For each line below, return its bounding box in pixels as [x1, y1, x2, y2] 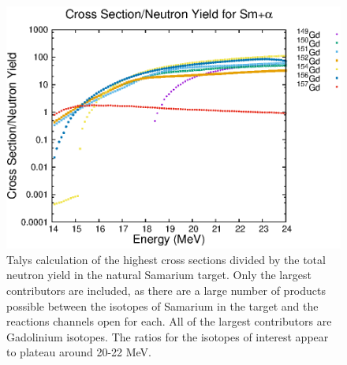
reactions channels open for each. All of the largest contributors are [6, 313, 332, 330]
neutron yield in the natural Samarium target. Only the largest [6, 266, 312, 283]
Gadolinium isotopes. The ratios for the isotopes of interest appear [6, 328, 329, 345]
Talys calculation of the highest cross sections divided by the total [6, 251, 326, 267]
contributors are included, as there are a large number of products [6, 282, 326, 299]
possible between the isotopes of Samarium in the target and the [6, 297, 319, 314]
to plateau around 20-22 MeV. [6, 344, 152, 360]
